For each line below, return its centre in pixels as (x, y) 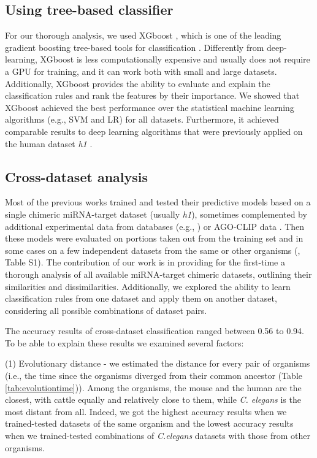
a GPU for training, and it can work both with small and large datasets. (141, 71)
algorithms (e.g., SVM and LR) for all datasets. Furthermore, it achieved (142, 119)
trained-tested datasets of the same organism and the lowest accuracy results (149, 423)
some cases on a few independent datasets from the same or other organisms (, (153, 250)
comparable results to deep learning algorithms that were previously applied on (154, 131)
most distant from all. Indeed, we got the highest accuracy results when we (146, 411)
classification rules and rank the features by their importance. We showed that (152, 95)
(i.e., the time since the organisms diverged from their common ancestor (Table (154, 376)
